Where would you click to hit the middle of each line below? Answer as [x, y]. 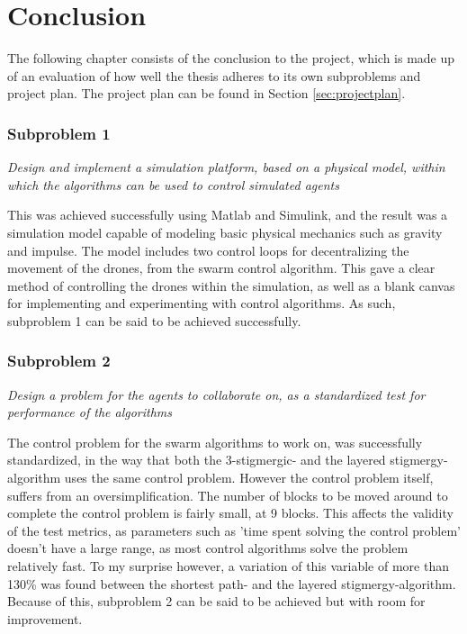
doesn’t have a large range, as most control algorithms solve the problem [208, 548]
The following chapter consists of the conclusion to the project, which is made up [231, 58]
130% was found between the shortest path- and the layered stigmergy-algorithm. [232, 583]
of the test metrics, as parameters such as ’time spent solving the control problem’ [234, 530]
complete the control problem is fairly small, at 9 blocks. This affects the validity [230, 513]
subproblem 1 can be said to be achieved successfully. [154, 320]
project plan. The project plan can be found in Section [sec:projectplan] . [207, 93]
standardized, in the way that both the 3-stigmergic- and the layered [197, 460]
